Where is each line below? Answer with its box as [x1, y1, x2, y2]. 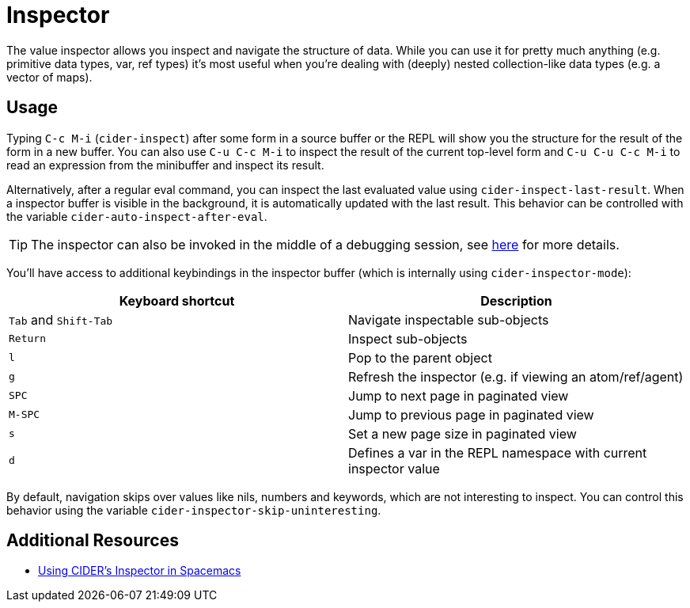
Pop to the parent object [348, 349, 492, 366]
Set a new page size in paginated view [348, 425, 577, 442]
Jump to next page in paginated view [348, 387, 569, 404]
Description [480, 292, 552, 309]
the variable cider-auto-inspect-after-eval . [6, 209, 267, 223]
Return [9, 332, 46, 345]
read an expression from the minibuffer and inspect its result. [6, 158, 324, 172]
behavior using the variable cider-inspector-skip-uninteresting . [6, 503, 381, 517]
